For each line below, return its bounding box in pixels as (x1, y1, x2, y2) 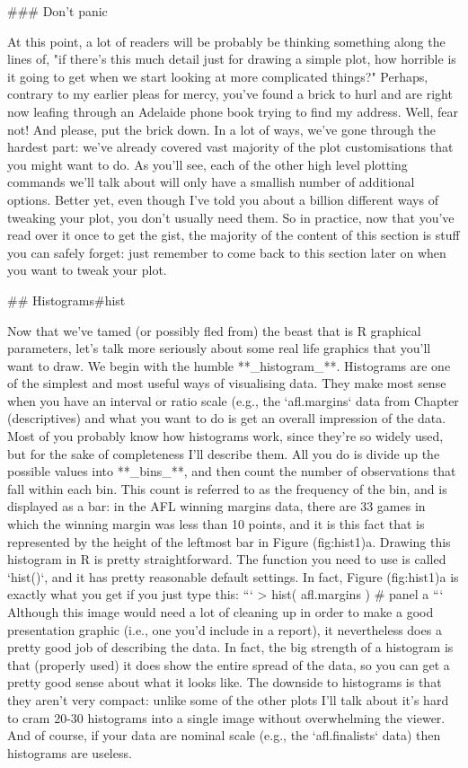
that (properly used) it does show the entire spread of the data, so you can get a (7, 655, 450, 674)
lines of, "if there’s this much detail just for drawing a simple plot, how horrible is (7, 49, 456, 68)
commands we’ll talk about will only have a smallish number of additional (7, 172, 415, 191)
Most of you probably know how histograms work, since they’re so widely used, (7, 427, 444, 446)
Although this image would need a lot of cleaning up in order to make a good (7, 603, 434, 621)
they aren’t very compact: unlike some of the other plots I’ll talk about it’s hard (7, 690, 449, 709)
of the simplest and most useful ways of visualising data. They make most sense (7, 374, 446, 393)
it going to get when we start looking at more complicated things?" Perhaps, (7, 66, 428, 85)
